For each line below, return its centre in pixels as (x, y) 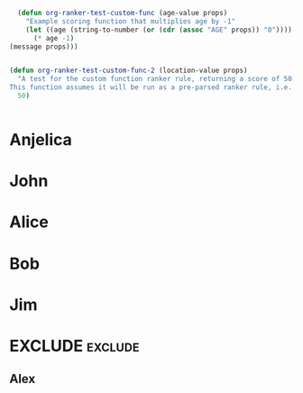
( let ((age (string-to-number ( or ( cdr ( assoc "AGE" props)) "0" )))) (159, 30)
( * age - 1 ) (54, 38)
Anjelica (41, 140)
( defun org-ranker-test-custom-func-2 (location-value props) (129, 71)
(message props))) (44, 46)
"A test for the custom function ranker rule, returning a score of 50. (157, 79)
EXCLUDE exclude (74, 346)
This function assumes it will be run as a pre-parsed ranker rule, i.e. (151, 87)
